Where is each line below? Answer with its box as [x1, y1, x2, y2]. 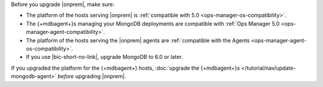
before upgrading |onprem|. [57, 73, 126, 80]
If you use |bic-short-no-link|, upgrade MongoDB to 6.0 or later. [26, 54, 183, 61]
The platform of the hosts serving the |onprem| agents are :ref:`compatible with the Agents [26, 36, 250, 44]
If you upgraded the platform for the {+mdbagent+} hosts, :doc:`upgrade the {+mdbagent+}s [11, 64, 240, 72]
